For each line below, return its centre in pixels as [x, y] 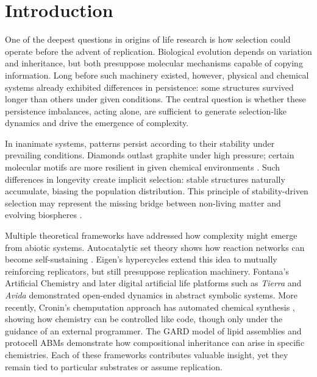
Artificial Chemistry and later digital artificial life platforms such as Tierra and [153, 283]
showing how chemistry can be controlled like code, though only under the [144, 319]
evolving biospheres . [44, 215]
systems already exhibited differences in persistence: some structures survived [149, 87]
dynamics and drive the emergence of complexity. [97, 123]
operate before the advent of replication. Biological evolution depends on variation [158, 51]
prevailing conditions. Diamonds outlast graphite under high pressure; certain [150, 155]
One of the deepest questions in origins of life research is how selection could [148, 39]
